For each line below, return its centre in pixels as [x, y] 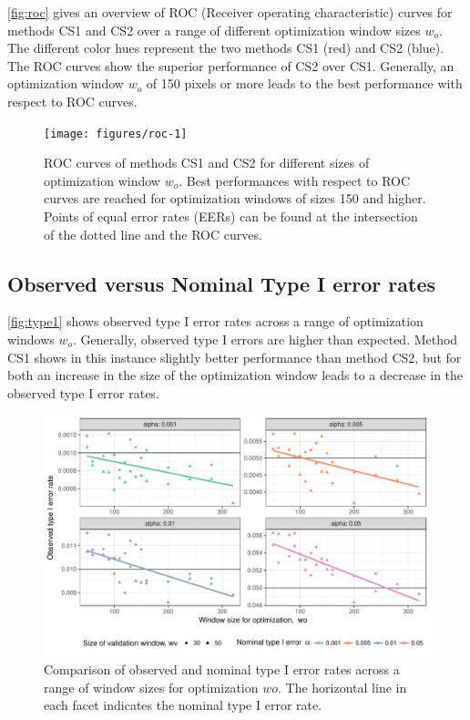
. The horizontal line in [342, 687]
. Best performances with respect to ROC [295, 180]
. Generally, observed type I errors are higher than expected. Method [266, 339]
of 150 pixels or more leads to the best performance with [304, 83]
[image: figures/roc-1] [116, 134]
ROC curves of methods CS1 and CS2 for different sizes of [207, 163]
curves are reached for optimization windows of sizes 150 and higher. [235, 198]
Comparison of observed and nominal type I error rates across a [222, 669]
